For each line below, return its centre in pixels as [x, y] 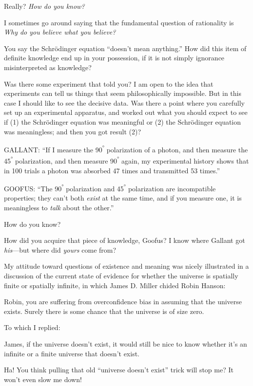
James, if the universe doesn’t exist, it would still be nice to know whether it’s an [126, 344]
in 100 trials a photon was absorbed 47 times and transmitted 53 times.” [112, 170]
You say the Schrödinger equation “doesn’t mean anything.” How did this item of [125, 48]
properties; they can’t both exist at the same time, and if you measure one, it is [123, 198]
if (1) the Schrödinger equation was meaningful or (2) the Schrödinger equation [123, 121]
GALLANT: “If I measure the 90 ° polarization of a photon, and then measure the [126, 149]
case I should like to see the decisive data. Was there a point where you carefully [124, 102]
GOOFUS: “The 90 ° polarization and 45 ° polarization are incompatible [110, 188]
